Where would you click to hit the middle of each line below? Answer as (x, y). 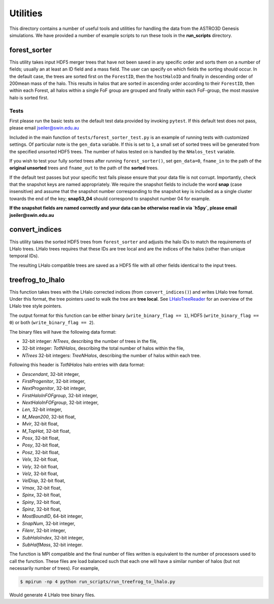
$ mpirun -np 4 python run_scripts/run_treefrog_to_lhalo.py (98, 582)
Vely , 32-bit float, (40, 466)
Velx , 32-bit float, (40, 459)
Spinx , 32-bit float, (42, 495)
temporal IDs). (24, 256)
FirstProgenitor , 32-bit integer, (54, 381)
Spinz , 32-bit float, (42, 509)
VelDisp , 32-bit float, (44, 481)
